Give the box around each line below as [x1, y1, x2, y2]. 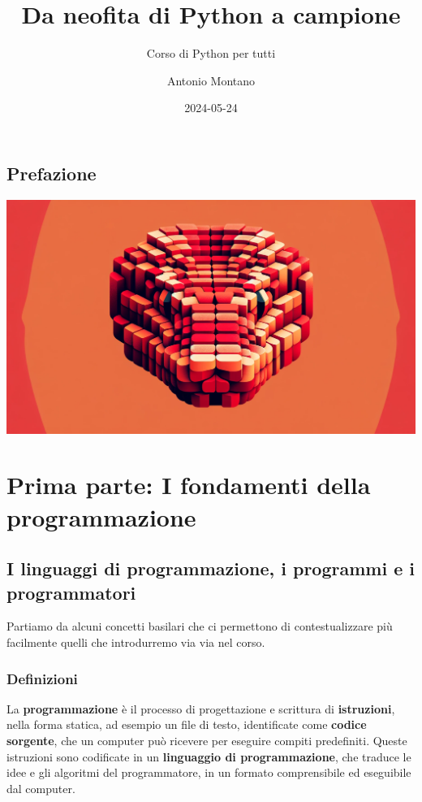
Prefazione [6, 160, 97, 185]
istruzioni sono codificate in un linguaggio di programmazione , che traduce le [6, 748, 411, 765]
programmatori [6, 579, 136, 605]
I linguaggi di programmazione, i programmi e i [6, 556, 415, 581]
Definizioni [6, 668, 78, 688]
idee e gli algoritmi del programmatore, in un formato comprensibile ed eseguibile [6, 764, 411, 781]
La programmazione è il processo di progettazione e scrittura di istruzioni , [6, 700, 395, 717]
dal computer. [6, 779, 75, 796]
